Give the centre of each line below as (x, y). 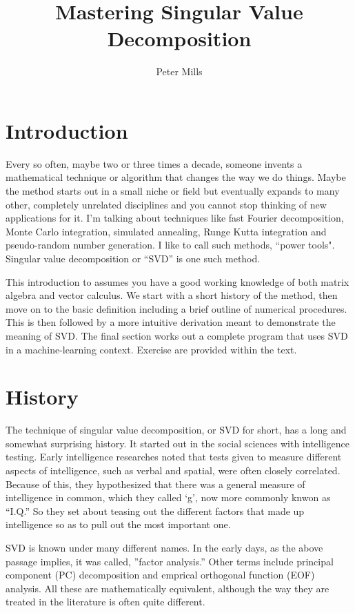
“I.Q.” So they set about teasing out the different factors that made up (155, 510)
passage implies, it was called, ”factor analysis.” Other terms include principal (170, 561)
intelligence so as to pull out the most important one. (118, 524)
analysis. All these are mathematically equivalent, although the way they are (168, 588)
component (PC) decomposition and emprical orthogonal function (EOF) (160, 575)
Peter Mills (179, 71)
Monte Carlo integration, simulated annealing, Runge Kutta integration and (166, 231)
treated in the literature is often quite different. (105, 602)
